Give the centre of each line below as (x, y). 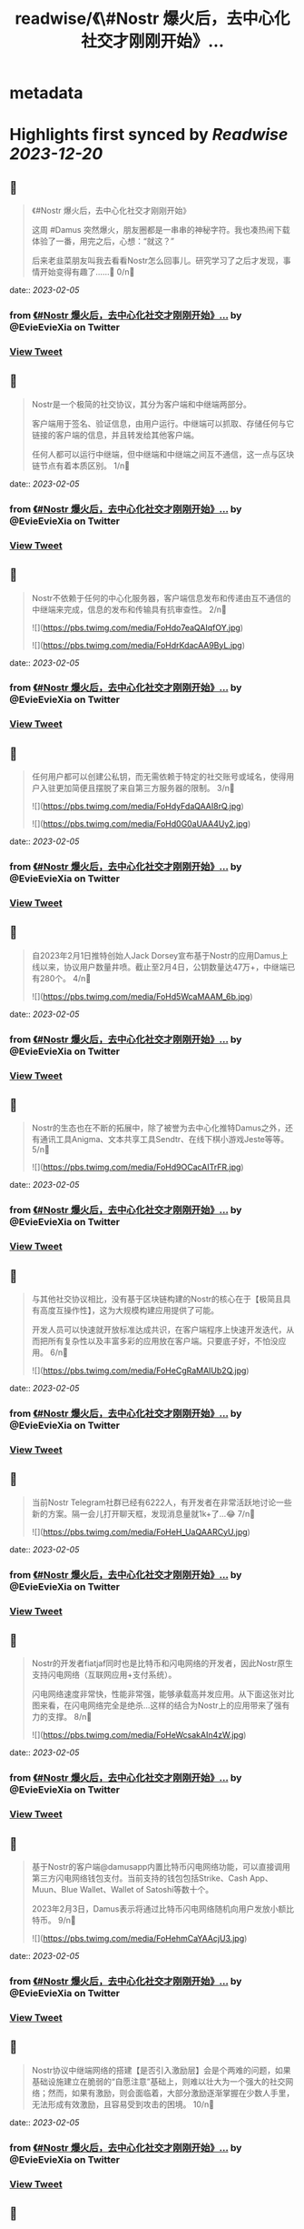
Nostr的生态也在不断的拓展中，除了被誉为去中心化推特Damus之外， (158, 1128)
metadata (46, 93)
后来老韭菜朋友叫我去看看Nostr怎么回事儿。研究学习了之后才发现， (157, 261)
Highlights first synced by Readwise (149, 135)
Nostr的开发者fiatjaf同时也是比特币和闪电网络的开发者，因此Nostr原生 (162, 1663)
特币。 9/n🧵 (54, 1921)
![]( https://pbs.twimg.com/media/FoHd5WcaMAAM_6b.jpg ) (142, 996)
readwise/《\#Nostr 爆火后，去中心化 (152, 19)
